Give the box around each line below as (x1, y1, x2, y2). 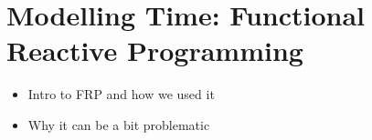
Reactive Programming (6, 32, 303, 69)
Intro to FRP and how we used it (27, 85, 215, 104)
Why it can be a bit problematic (27, 115, 210, 134)
